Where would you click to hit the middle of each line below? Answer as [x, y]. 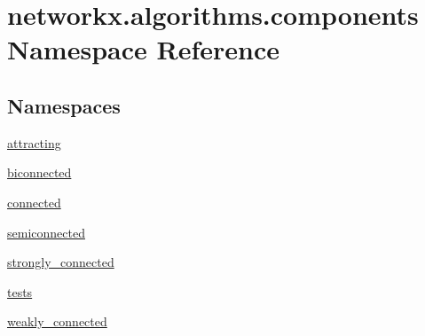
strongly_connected [61, 262]
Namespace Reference [143, 49]
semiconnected [46, 232]
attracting [34, 142]
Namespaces [64, 105]
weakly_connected [57, 321]
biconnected [39, 172]
